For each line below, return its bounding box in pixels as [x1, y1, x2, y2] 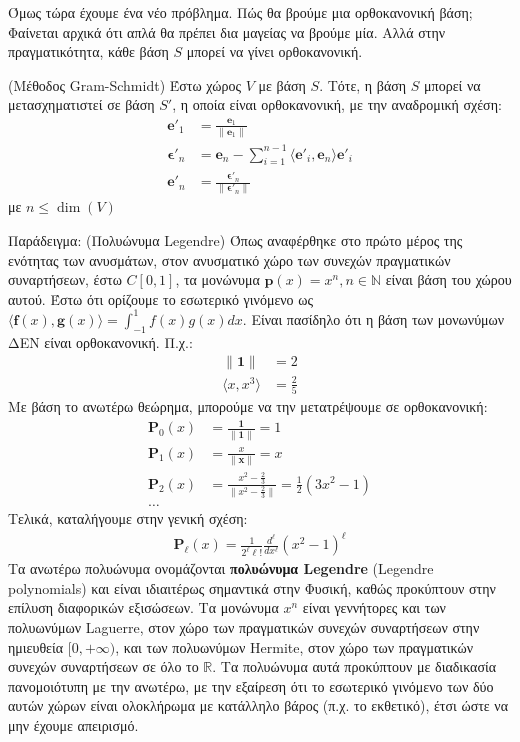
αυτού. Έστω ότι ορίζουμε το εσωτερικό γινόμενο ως [8, 288, 314, 309]
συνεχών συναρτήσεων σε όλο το [8, 656, 199, 677]
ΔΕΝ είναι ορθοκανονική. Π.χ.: [8, 331, 193, 352]
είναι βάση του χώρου [385, 269, 512, 290]
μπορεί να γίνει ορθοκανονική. [186, 41, 363, 62]
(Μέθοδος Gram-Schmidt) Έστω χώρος [8, 74, 241, 95]
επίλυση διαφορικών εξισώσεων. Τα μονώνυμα [8, 597, 279, 618]
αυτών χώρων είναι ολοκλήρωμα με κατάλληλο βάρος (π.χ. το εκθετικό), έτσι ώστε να [8, 695, 509, 716]
